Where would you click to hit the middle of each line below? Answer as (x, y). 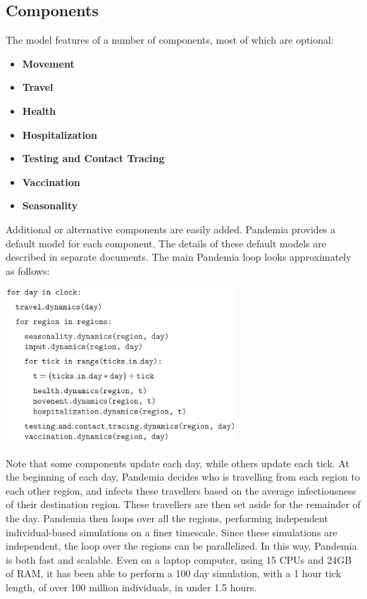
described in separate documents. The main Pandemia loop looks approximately (179, 257)
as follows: (28, 270)
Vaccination (51, 181)
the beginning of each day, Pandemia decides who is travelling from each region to (183, 477)
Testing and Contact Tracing (93, 158)
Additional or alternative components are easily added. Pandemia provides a (171, 229)
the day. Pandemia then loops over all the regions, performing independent (167, 518)
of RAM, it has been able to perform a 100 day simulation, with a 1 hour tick (174, 573)
